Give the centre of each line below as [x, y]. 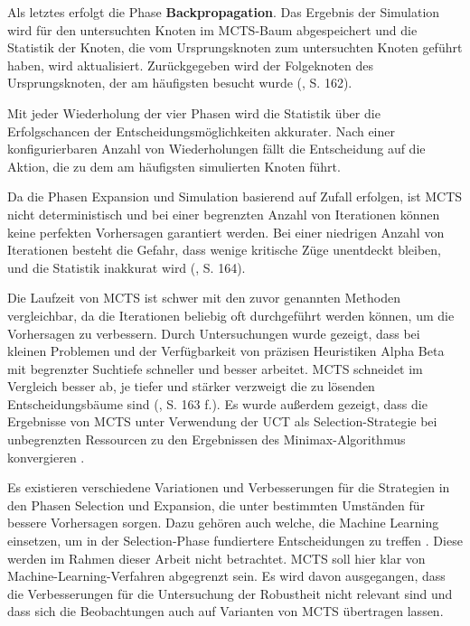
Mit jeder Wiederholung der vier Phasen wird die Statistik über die [194, 112]
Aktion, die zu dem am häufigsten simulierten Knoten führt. [174, 166]
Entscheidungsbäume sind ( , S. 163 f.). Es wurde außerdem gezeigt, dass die [217, 403]
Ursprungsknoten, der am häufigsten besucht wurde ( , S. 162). [180, 83]
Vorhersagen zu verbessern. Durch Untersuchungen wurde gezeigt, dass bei [214, 333]
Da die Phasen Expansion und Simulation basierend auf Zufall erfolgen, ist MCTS [235, 196]
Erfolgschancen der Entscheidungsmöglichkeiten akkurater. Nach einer [202, 131]
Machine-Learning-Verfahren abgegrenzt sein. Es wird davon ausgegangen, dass [226, 576]
